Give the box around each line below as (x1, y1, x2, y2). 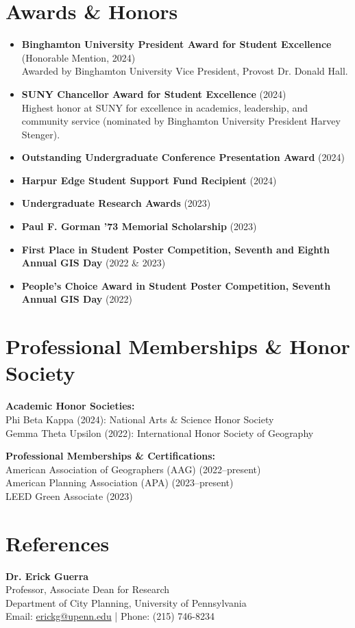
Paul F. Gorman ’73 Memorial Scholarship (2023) (21, 219, 257, 234)
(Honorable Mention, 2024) (21, 50, 136, 64)
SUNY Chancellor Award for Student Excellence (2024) (21, 86, 286, 101)
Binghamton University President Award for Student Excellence (21, 37, 332, 51)
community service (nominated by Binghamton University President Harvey (21, 114, 341, 128)
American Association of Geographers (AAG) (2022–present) (5, 462, 261, 476)
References (5, 529, 110, 557)
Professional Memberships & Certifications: (5, 449, 215, 463)
